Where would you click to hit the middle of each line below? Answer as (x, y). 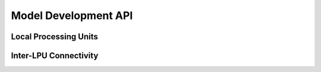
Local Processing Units (54, 37)
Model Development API (72, 15)
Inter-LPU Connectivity (55, 56)
